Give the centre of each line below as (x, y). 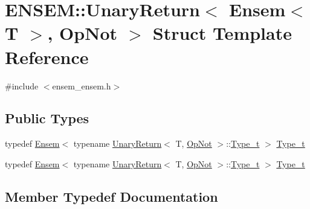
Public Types (47, 118)
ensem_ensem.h (82, 85)
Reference (47, 56)
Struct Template (222, 33)
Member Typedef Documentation (111, 196)
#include (22, 85)
